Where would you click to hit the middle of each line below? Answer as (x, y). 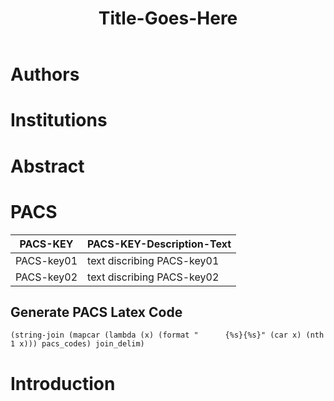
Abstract (47, 166)
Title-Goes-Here (168, 18)
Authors (45, 74)
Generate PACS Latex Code (96, 312)
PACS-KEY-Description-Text (159, 244)
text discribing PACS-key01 (153, 260)
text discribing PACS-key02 (153, 277)
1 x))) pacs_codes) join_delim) (77, 344)
